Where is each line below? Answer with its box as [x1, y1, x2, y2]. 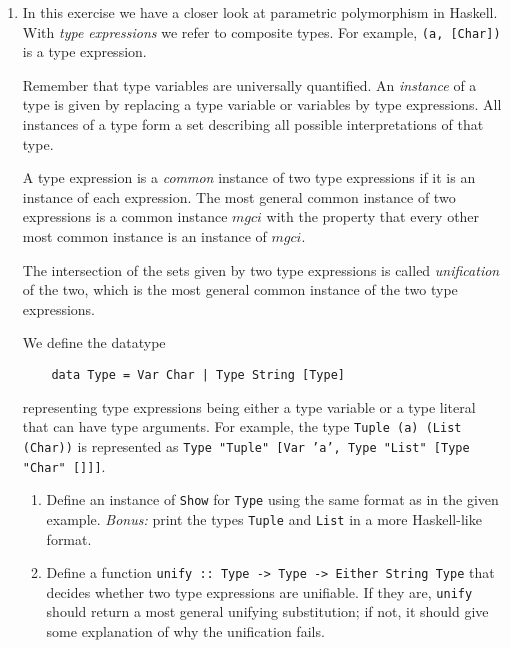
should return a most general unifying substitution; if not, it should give [46, 601, 489, 622]
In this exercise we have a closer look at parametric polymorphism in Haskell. [22, 2, 498, 22]
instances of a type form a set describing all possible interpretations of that [22, 114, 484, 135]
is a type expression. [22, 41, 147, 62]
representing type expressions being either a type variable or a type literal [22, 396, 476, 417]
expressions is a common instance [22, 206, 228, 227]
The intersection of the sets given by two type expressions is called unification [22, 259, 500, 280]
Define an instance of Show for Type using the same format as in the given [46, 489, 499, 510]
